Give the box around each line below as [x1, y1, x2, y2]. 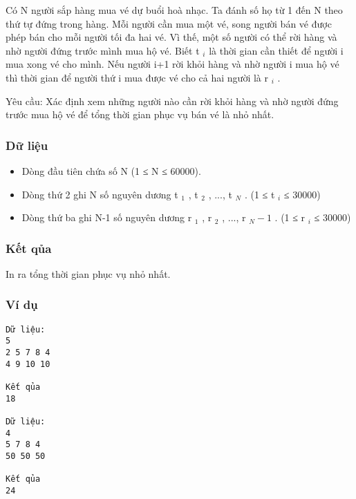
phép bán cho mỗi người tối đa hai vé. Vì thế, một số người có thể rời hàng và [6, 30, 337, 44]
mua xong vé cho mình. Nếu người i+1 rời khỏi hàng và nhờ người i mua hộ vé [6, 57, 339, 71]
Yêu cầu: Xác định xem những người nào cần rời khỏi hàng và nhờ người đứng [6, 93, 339, 108]
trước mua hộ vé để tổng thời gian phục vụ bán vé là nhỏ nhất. [6, 107, 274, 122]
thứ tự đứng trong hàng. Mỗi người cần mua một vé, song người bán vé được [6, 16, 332, 30]
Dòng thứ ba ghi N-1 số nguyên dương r [21, 210, 192, 225]
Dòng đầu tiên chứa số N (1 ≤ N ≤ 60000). [21, 163, 201, 178]
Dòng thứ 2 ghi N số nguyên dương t [21, 187, 178, 201]
